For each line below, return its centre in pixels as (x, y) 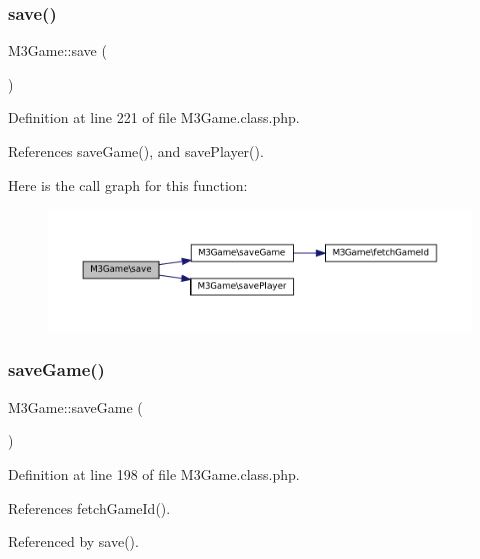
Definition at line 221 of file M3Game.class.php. (154, 117)
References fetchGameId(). (89, 507)
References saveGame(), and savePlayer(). (136, 151)
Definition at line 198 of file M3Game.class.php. (154, 473)
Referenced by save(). (73, 541)
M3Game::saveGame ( (75, 406)
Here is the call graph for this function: (128, 184)
